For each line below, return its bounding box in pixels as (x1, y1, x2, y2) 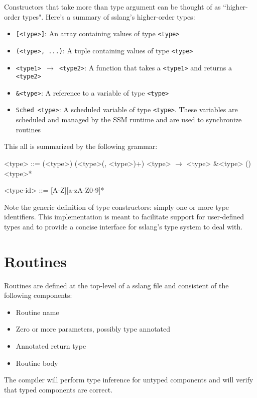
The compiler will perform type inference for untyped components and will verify (4, 374, 253, 385)
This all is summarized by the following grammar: (4, 141, 158, 151)
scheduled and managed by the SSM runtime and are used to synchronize (16, 114, 242, 125)
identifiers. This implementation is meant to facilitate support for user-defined (4, 211, 244, 222)
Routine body (16, 357, 58, 368)
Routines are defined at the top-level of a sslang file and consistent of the (4, 280, 229, 290)
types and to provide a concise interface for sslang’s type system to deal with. (4, 221, 243, 231)
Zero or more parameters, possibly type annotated (16, 324, 171, 334)
